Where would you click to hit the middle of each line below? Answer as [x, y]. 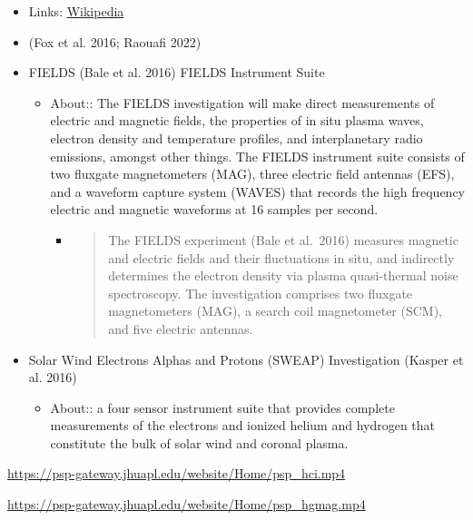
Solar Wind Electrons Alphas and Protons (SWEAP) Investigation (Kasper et [246, 359]
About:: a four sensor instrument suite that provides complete [222, 407]
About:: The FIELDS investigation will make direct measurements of [242, 102]
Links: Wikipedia [76, 11]
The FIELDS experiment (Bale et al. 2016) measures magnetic [283, 239]
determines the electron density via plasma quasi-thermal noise [283, 275]
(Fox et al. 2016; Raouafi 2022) [115, 41]
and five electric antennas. [181, 328]
